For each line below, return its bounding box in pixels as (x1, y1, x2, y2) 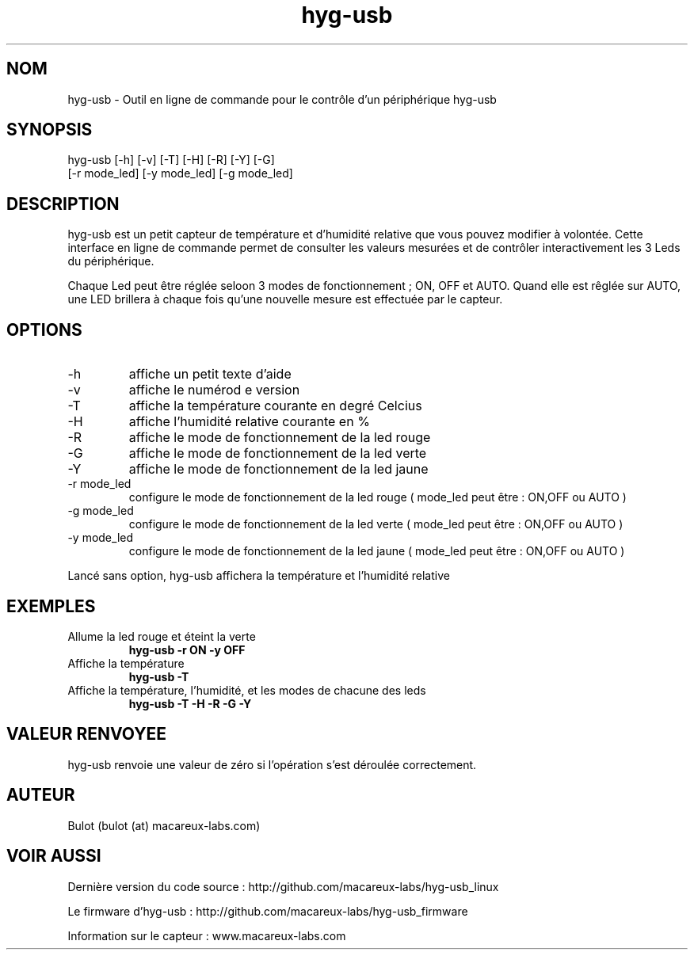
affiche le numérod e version (128, 382, 300, 398)
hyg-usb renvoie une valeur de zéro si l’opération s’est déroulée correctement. (67, 757, 477, 771)
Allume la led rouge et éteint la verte (67, 629, 256, 643)
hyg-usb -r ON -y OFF (128, 642, 246, 657)
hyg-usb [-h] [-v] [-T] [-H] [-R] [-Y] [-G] (67, 153, 275, 167)
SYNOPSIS (6, 120, 93, 140)
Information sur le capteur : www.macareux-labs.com (67, 928, 346, 943)
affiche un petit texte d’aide (128, 366, 292, 383)
